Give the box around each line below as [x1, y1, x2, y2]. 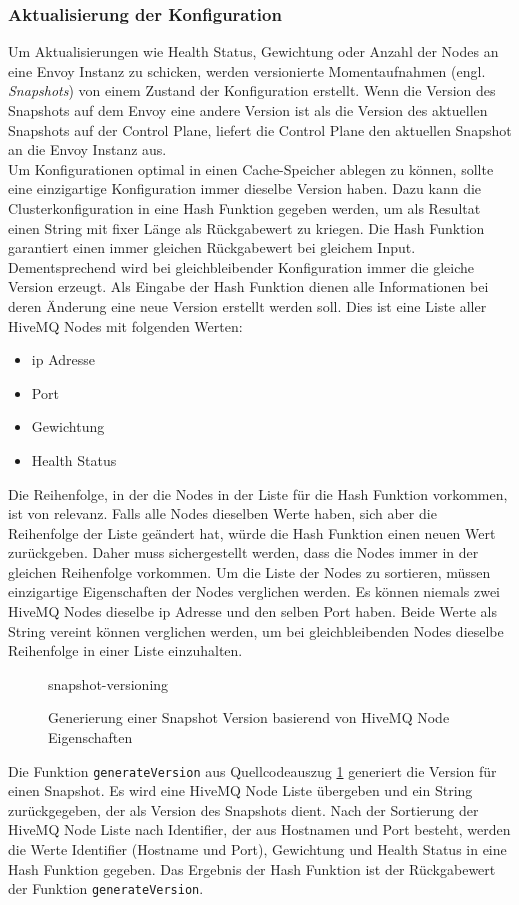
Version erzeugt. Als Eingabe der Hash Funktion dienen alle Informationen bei [8, 276, 489, 297]
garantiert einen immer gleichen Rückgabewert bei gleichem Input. [8, 237, 416, 258]
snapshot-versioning [48, 673, 169, 694]
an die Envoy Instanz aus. [8, 139, 167, 160]
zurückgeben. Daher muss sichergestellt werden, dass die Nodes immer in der [8, 542, 479, 563]
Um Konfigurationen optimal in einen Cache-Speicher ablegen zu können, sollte [8, 158, 494, 179]
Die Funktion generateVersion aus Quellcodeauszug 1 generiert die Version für [8, 760, 497, 781]
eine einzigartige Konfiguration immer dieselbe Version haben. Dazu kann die [8, 178, 482, 199]
